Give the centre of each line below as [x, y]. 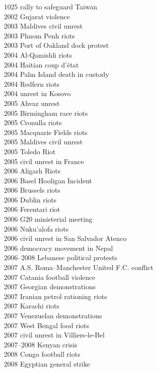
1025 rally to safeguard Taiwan [51, 6]
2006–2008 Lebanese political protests [61, 257]
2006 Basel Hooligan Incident [48, 180]
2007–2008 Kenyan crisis [41, 344]
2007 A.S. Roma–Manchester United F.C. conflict [79, 267]
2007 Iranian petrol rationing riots [56, 296]
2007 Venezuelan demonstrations [53, 315]
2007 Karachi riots [32, 306]
